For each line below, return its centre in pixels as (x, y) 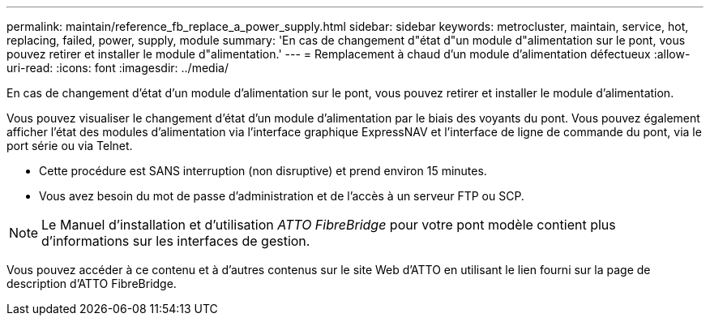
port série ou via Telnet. (70, 146)
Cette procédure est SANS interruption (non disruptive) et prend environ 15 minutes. (263, 171)
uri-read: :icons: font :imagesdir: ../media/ (118, 68)
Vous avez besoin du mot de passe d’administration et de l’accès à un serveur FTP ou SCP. (282, 196)
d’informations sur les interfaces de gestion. (176, 241)
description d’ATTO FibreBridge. (92, 283)
